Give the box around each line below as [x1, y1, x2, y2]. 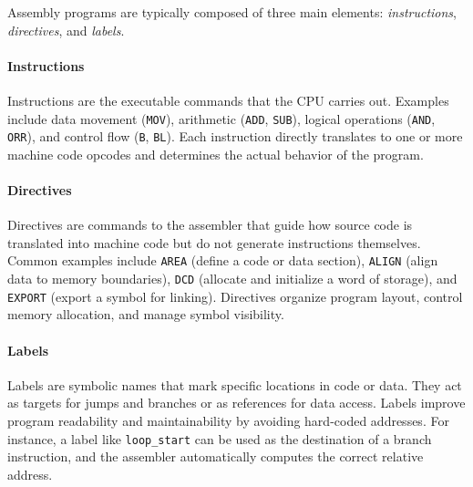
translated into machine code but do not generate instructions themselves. [7, 233, 421, 252]
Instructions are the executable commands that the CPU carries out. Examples [7, 90, 449, 109]
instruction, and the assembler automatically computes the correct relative [7, 447, 424, 466]
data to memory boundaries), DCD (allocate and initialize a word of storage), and [7, 269, 458, 288]
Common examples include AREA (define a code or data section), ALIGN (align [7, 251, 438, 270]
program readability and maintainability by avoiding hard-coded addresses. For [7, 411, 449, 430]
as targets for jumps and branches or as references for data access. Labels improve [7, 393, 466, 412]
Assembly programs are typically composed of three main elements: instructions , [7, 3, 458, 21]
